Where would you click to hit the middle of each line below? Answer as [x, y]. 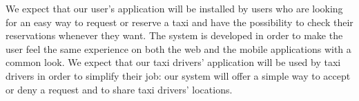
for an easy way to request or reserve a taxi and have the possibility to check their [179, 22]
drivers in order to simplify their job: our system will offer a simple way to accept [178, 75]
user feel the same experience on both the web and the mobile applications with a [178, 48]
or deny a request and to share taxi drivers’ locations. [119, 89]
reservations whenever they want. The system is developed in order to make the [174, 35]
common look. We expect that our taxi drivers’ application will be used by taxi [173, 62]
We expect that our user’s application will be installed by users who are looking [174, 8]
